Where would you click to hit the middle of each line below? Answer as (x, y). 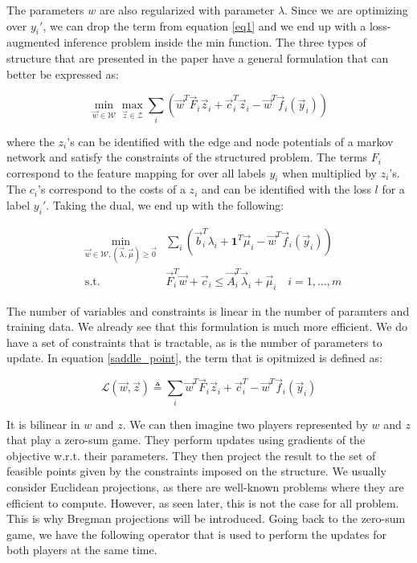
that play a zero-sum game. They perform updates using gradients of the (186, 440)
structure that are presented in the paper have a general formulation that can (198, 57)
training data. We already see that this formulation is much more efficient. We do (207, 326)
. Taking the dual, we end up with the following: (165, 205)
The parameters (45, 10)
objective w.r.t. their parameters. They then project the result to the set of (191, 455)
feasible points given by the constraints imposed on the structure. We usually (196, 471)
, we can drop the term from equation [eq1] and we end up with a (204, 25)
